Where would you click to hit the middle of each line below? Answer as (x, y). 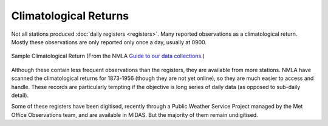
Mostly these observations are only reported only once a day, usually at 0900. (109, 42)
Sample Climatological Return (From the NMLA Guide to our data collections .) (108, 56)
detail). (20, 95)
